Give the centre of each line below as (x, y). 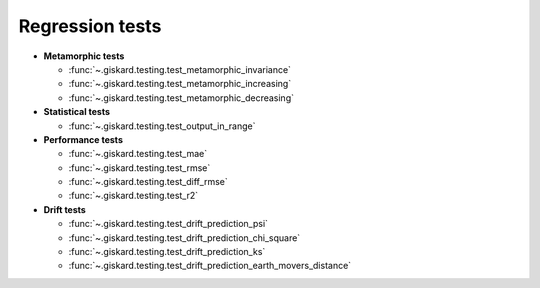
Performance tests (83, 139)
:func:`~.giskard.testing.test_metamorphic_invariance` (180, 69)
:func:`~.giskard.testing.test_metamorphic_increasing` (180, 84)
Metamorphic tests (84, 56)
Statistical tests (76, 112)
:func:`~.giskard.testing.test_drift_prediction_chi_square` (184, 237)
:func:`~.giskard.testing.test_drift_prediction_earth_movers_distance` (210, 266)
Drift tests (65, 209)
